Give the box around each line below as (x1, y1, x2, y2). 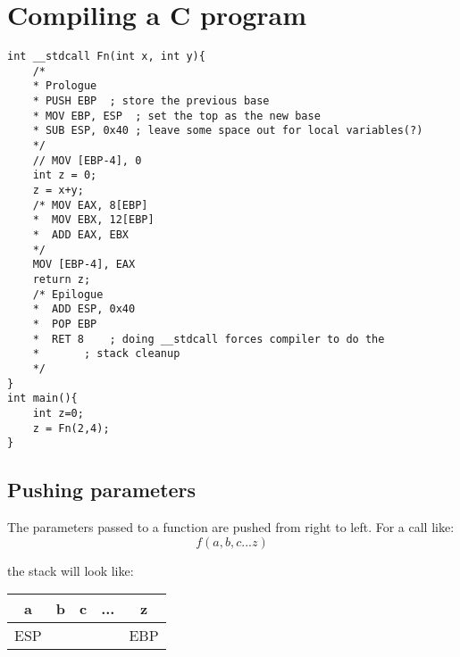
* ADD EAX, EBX (32, 229, 130, 241)
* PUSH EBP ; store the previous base (32, 95, 270, 108)
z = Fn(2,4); (32, 421, 110, 435)
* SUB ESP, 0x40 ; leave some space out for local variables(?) (32, 124, 423, 137)
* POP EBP (32, 317, 97, 330)
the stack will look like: (7, 561, 134, 579)
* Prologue (32, 79, 97, 93)
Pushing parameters (7, 476, 197, 503)
